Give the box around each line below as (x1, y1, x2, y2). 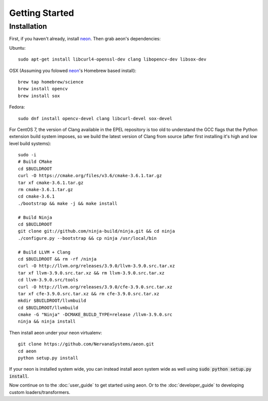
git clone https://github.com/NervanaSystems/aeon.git (18, 341, 154, 347)
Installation (9, 22, 47, 31)
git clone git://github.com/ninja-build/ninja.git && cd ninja (18, 228, 175, 234)
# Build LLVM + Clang (18, 249, 70, 255)
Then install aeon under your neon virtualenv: (9, 330, 102, 335)
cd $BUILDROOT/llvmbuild (18, 305, 78, 310)
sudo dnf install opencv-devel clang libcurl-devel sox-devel (18, 116, 173, 121)
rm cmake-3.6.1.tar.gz (18, 187, 73, 193)
